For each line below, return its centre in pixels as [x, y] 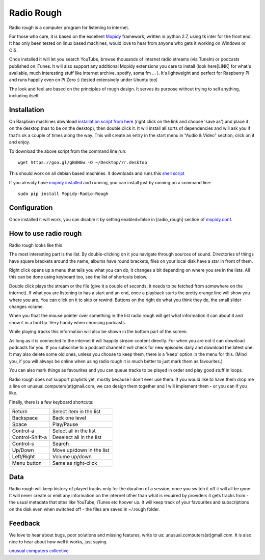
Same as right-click [75, 463]
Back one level [69, 418]
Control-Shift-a [29, 437]
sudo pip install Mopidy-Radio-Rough [63, 194]
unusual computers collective [39, 551]
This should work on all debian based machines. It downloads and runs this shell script [97, 173]
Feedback [25, 523]
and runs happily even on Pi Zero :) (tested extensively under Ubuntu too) [83, 80]
